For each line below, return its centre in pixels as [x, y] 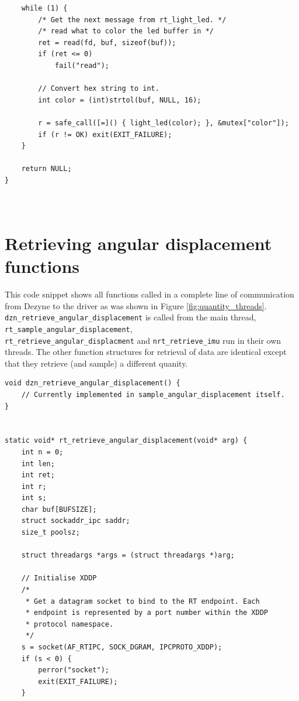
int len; [38, 464]
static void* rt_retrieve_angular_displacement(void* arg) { [126, 441]
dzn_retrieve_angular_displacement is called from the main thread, [131, 317]
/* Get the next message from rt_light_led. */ [132, 20]
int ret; [38, 475]
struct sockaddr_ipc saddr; [76, 521]
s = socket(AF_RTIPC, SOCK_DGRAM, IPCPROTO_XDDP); [122, 647]
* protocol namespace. [69, 624]
